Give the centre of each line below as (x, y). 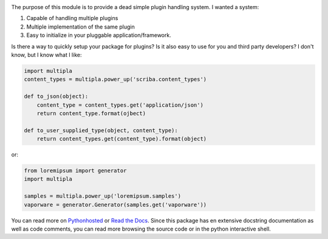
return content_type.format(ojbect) (91, 113)
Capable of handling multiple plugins (72, 18)
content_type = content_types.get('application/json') (120, 105)
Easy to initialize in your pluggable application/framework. (99, 35)
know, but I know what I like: (46, 55)
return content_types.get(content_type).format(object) (122, 139)
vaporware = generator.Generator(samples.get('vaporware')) (115, 204)
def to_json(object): (56, 96)
